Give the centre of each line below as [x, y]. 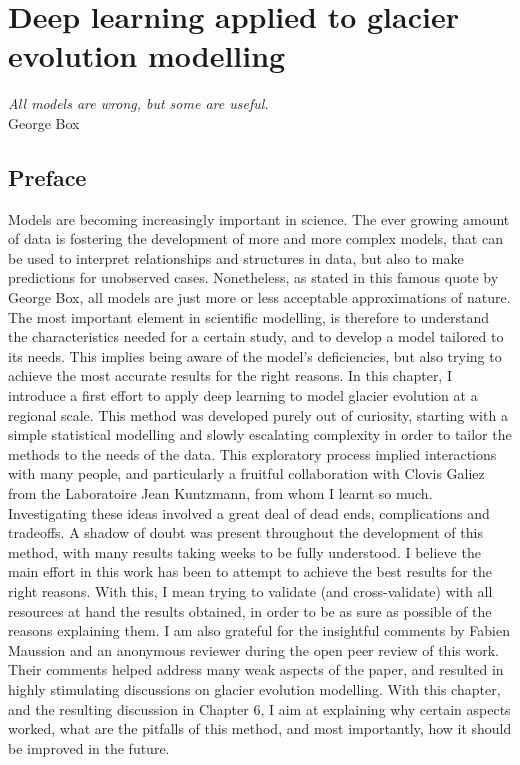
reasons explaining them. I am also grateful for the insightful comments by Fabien [259, 630]
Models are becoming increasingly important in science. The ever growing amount [259, 218]
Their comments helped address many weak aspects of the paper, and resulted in [256, 669]
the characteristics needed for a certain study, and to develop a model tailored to [256, 336]
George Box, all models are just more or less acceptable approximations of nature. [259, 297]
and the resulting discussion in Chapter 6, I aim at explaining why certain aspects [259, 708]
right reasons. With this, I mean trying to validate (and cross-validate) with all [250, 590]
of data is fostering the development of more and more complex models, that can [255, 238]
